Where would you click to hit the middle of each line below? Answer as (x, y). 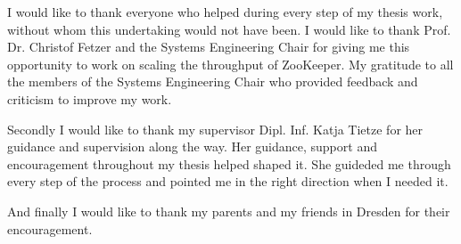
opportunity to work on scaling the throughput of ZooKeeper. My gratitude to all (230, 64)
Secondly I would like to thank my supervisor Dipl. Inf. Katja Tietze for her (215, 129)
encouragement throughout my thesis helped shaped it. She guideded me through (229, 163)
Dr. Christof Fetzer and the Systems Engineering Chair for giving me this (209, 47)
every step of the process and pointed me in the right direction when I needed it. (228, 181)
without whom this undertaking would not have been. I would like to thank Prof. (229, 29)
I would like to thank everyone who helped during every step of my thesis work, (225, 12)
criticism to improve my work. (90, 98)
